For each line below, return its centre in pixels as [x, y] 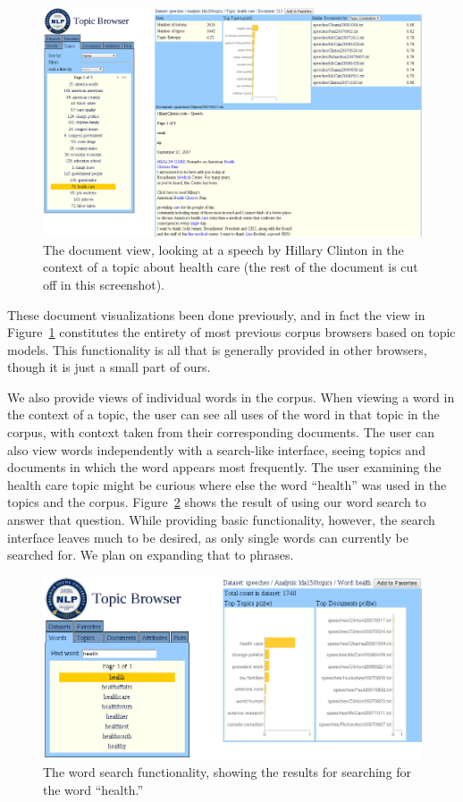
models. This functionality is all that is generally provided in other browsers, [217, 349]
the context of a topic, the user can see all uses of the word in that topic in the [223, 414]
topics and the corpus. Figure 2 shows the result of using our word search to [217, 502]
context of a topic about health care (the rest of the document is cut [231, 267]
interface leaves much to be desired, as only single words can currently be [208, 537]
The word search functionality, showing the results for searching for [227, 772]
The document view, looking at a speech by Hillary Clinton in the [223, 249]
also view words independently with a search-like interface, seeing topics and [216, 449]
